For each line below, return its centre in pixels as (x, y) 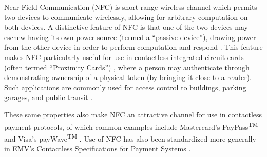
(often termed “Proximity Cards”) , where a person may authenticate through (127, 67)
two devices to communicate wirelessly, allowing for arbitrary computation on (126, 17)
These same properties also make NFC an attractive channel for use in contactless (133, 114)
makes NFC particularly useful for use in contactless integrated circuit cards (124, 57)
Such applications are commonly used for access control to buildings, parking (125, 87)
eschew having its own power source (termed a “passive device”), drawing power (130, 37)
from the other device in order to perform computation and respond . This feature (133, 47)
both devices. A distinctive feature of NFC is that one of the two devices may (126, 27)
